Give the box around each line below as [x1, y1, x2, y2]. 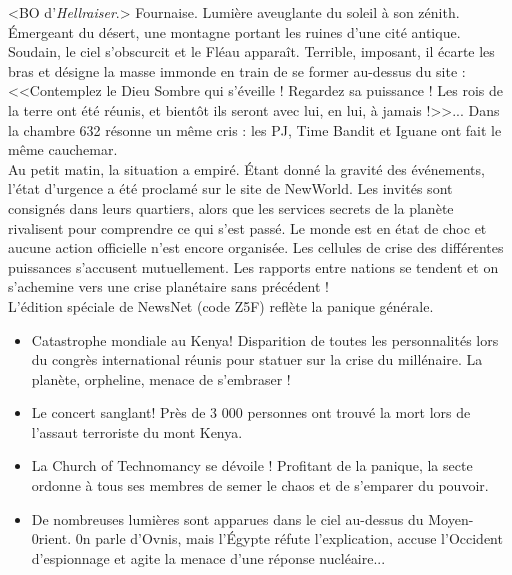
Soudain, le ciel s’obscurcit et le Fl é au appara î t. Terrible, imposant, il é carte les [8, 41, 495, 62]
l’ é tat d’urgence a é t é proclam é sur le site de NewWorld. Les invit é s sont [8, 178, 453, 199]
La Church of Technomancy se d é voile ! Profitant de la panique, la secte [31, 455, 473, 476]
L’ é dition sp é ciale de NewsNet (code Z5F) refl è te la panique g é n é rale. [8, 295, 434, 316]
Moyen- [428, 508, 474, 529]
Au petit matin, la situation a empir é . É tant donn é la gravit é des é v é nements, [8, 158, 485, 179]
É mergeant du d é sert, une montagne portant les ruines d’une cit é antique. [8, 21, 461, 42]
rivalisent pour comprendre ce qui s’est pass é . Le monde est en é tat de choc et [8, 217, 487, 238]
